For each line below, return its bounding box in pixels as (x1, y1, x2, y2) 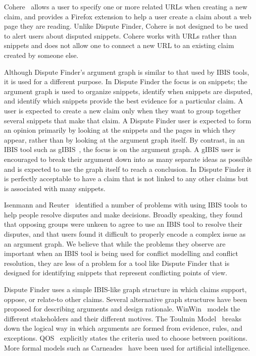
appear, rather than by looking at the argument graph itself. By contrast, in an (4, 134, 245, 145)
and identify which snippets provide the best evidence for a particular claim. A (4, 96, 244, 106)
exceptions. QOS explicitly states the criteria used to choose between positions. (4, 333, 248, 343)
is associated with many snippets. (4, 183, 105, 193)
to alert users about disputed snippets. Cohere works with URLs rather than (4, 30, 237, 41)
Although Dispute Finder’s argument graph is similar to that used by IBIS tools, (4, 66, 250, 77)
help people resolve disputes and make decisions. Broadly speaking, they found (4, 209, 243, 219)
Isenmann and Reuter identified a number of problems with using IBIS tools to (4, 200, 247, 210)
